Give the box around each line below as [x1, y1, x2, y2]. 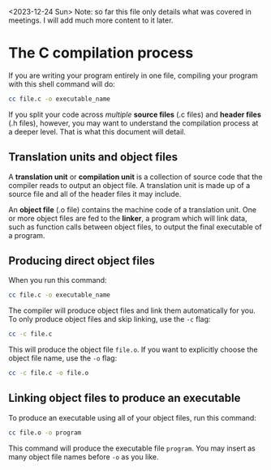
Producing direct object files [8, 254, 156, 268]
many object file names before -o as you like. [8, 451, 160, 461]
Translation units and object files [8, 150, 179, 164]
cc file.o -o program [8, 429, 82, 437]
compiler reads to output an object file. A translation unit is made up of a [8, 180, 251, 190]
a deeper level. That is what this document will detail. [8, 126, 187, 136]
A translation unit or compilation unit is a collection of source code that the [8, 172, 263, 182]
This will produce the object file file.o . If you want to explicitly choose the [8, 344, 258, 355]
